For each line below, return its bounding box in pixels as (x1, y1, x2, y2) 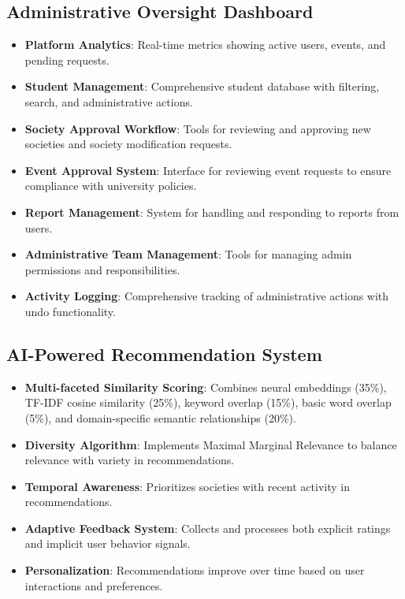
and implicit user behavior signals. (24, 535, 191, 552)
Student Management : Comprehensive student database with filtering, (24, 78, 380, 95)
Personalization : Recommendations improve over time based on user (24, 562, 365, 579)
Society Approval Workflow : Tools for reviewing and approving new (24, 120, 371, 136)
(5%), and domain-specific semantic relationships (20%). (24, 409, 296, 426)
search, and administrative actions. (24, 93, 193, 110)
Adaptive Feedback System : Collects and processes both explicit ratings (24, 519, 391, 536)
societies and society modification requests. (24, 136, 232, 152)
